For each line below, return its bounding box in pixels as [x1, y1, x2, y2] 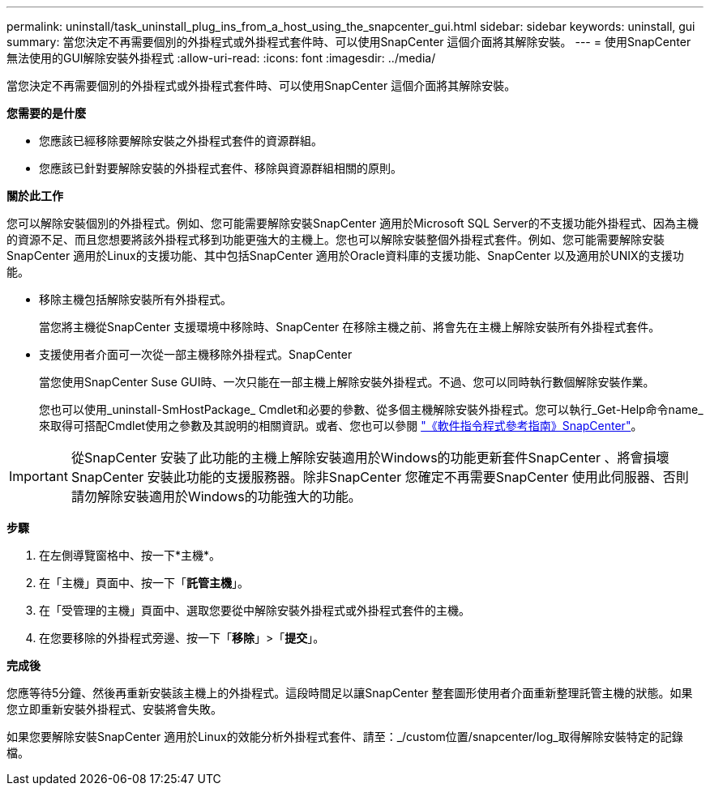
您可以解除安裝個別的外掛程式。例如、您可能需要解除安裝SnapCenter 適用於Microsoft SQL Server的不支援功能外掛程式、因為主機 [6, 216, 699, 230]
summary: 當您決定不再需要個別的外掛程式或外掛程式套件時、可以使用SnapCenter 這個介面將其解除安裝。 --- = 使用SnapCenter [6, 35, 691, 49]
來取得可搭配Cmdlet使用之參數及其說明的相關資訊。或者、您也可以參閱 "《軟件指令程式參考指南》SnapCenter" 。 [39, 419, 643, 432]
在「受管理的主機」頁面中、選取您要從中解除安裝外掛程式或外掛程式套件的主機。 [39, 603, 470, 617]
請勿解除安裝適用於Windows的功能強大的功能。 [71, 488, 361, 505]
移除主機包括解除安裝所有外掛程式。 [39, 292, 232, 306]
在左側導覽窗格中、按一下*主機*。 [39, 548, 221, 562]
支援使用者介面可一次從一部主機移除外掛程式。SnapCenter [39, 347, 353, 361]
